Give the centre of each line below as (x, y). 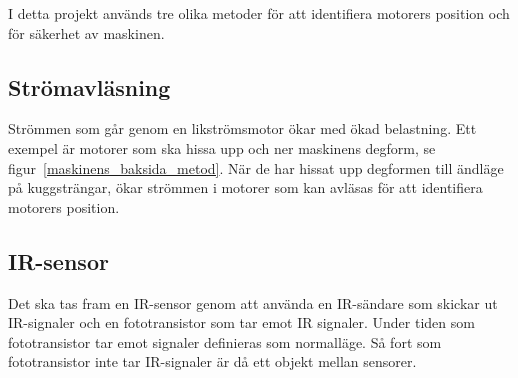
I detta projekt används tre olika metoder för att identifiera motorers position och (259, 13)
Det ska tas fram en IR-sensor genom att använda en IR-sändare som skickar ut (253, 302)
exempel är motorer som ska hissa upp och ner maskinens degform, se (222, 147)
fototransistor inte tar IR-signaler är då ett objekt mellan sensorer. (212, 361)
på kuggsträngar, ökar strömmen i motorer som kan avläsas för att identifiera (245, 187)
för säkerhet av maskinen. (86, 32)
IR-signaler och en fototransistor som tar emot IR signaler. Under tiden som (241, 322)
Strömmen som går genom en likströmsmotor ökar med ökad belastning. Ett (242, 128)
